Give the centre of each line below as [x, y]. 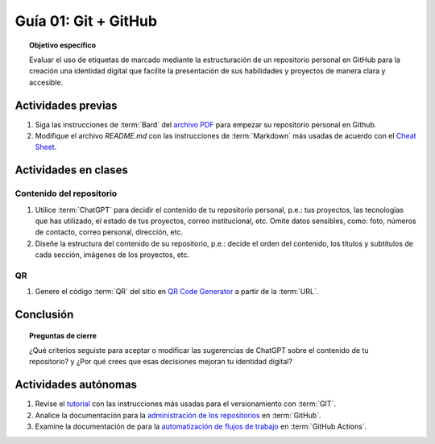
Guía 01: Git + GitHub [86, 21]
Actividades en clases [71, 170]
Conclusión [44, 315]
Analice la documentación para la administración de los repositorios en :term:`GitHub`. [178, 415]
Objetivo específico [63, 45]
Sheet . [46, 147]
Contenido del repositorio [66, 193]
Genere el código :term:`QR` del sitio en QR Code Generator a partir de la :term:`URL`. [177, 292]
